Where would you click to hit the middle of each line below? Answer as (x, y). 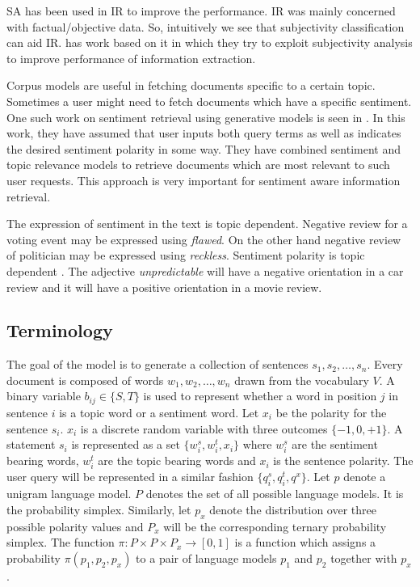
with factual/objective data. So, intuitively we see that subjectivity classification (206, 26)
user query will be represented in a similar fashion (130, 477)
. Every (385, 364)
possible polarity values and (75, 526)
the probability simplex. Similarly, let (99, 509)
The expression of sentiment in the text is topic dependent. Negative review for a (207, 224)
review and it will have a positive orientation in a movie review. (164, 287)
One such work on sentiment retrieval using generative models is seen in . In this (206, 117)
